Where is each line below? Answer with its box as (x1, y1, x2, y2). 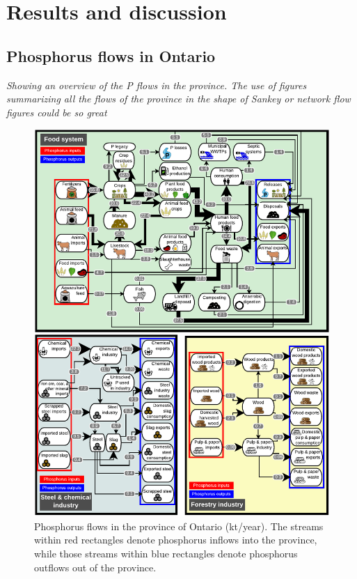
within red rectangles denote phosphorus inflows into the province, (34, 532, 317, 547)
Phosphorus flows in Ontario (6, 45, 216, 66)
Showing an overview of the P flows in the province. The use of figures (6, 77, 307, 92)
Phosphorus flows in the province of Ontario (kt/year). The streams (34, 518, 324, 533)
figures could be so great (6, 105, 107, 119)
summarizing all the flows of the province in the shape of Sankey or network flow (6, 91, 351, 106)
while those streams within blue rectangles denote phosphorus (34, 546, 298, 561)
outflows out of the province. (34, 559, 157, 574)
